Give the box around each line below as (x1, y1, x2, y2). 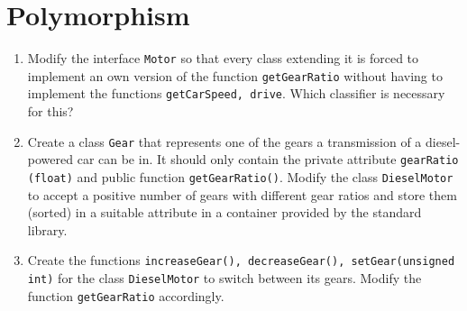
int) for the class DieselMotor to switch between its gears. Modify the (27, 269, 422, 288)
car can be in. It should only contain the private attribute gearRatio (77, 150, 459, 169)
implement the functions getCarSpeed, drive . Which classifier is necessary (27, 84, 445, 103)
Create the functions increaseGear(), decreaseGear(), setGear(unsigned (27, 251, 455, 270)
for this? (27, 102, 74, 121)
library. (27, 220, 68, 239)
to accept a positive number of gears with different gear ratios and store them (27, 185, 457, 204)
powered (27, 150, 74, 169)
